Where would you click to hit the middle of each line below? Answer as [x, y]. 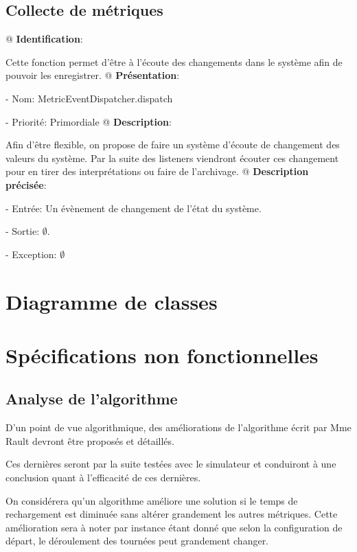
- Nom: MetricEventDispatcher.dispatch [89, 98]
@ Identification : [44, 39]
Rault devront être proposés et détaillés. [90, 440]
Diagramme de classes [112, 301]
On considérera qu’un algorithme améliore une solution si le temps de [152, 500]
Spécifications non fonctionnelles [162, 355]
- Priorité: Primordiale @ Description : [89, 121]
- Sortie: [23, 231]
